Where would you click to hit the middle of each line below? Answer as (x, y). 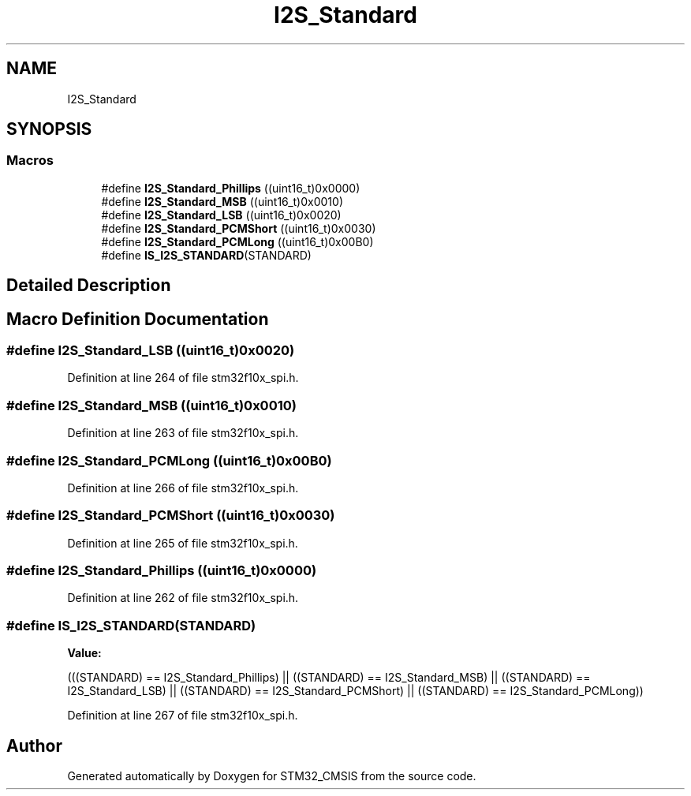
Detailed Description (89, 286)
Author (34, 746)
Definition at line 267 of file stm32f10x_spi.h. (183, 716)
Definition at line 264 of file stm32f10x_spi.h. (183, 378)
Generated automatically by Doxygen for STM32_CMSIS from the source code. (272, 776)
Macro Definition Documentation (138, 319)
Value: (84, 653)
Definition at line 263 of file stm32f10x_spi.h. (183, 433)
